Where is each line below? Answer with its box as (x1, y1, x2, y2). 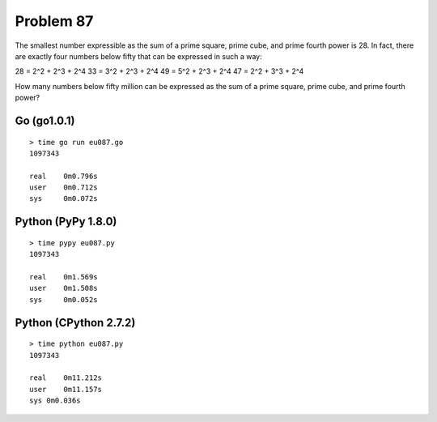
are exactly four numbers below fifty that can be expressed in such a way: (15, 51, 262, 61)
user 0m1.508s (29, 283, 98, 293)
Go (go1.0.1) (15, 113, 75, 127)
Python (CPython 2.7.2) (15, 316, 136, 330)
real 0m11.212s (29, 373, 103, 382)
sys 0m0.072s (29, 194, 98, 203)
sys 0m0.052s (29, 295, 98, 304)
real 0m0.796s (29, 171, 98, 181)
